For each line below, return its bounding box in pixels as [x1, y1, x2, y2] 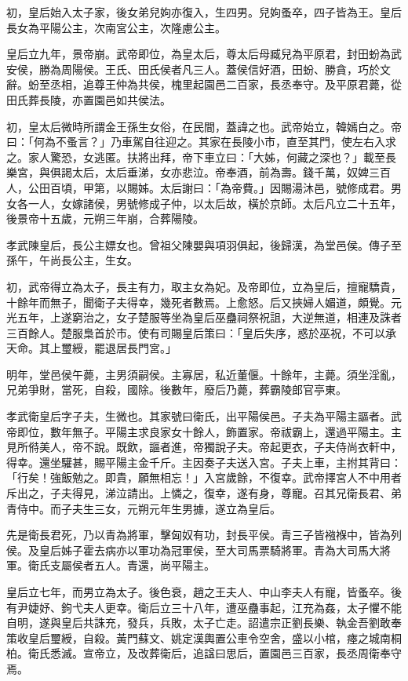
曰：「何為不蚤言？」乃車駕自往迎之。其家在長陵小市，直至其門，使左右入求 [6, 133, 396, 150]
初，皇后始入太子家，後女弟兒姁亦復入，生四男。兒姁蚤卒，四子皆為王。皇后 [6, 4, 402, 20]
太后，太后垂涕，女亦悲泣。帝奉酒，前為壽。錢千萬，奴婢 [71, 164, 369, 180]
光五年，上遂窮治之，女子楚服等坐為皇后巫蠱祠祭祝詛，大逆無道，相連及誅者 [6, 309, 402, 326]
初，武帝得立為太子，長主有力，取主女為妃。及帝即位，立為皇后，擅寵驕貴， [6, 278, 402, 294]
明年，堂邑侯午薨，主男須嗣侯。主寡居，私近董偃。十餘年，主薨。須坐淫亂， [6, 366, 402, 382]
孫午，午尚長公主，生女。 [6, 252, 138, 268]
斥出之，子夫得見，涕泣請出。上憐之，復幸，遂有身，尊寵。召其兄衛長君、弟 [6, 485, 402, 501]
